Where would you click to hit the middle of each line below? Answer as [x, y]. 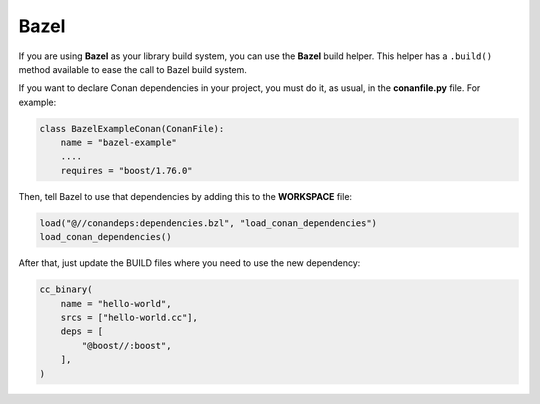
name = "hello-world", [116, 303]
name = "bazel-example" [118, 143]
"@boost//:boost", [126, 345]
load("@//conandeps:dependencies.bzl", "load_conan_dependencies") [208, 223]
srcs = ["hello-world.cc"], [129, 317]
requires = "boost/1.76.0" [127, 170]
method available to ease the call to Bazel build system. [132, 69]
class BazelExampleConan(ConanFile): [132, 128]
